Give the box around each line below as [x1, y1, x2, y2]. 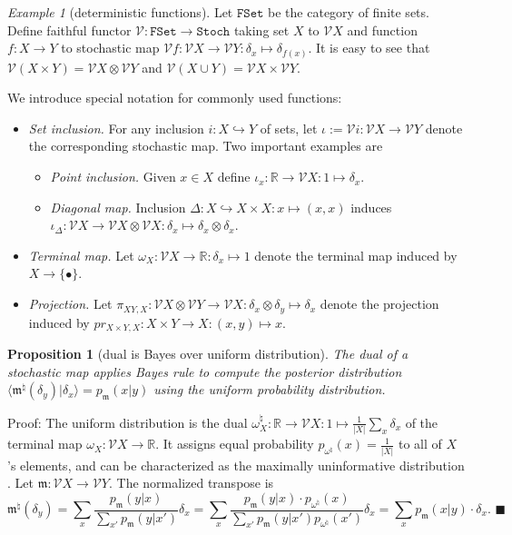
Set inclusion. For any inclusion [28, 118, 204, 137]
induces [350, 197, 392, 216]
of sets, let [260, 118, 318, 137]
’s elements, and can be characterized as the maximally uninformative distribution [7, 455, 465, 474]
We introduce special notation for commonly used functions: [7, 88, 342, 107]
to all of [398, 434, 442, 453]
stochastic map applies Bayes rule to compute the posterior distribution [7, 362, 402, 381]
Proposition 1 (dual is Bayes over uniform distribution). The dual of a [7, 343, 409, 362]
